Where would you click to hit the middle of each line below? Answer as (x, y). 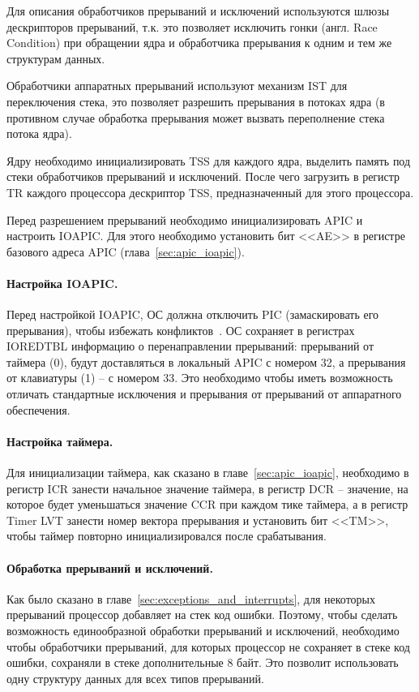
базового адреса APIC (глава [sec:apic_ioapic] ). (126, 251)
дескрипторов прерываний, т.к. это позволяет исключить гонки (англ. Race (192, 26)
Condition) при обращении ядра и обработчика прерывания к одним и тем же (199, 43)
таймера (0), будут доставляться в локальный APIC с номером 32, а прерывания (206, 361)
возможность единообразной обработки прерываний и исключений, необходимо (203, 631)
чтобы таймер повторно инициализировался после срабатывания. (167, 536)
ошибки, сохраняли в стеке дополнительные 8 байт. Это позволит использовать (203, 662)
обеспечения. (38, 409)
